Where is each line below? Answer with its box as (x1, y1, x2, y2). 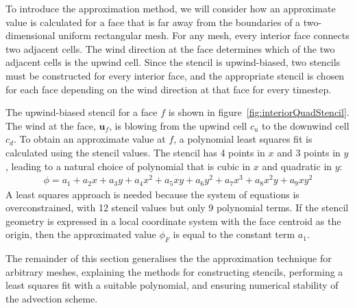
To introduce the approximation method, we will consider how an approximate (5, 1, 336, 15)
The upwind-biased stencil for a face (5, 105, 158, 119)
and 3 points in (277, 145, 341, 159)
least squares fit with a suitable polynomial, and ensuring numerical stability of (5, 278, 339, 292)
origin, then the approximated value (5, 227, 156, 241)
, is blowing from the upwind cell (109, 118, 247, 132)
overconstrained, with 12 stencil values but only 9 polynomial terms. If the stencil (5, 200, 349, 215)
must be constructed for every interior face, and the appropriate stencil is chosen (5, 68, 345, 82)
